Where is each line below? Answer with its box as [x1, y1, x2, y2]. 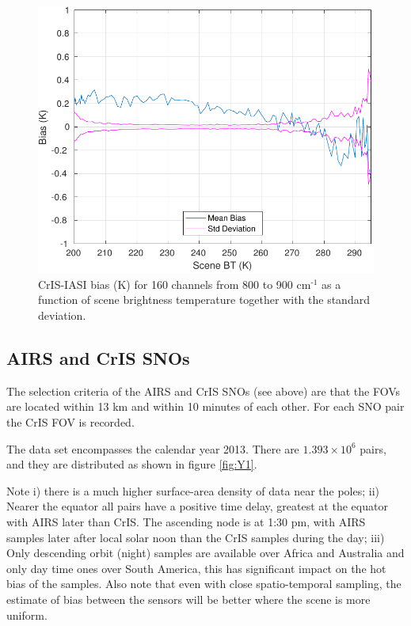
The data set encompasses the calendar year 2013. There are [6, 440, 299, 457]
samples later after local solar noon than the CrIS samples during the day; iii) [6, 529, 385, 545]
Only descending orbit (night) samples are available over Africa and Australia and [6, 544, 405, 561]
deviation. [38, 307, 86, 324]
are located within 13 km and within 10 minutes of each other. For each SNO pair [6, 398, 405, 415]
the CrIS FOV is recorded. [6, 414, 135, 430]
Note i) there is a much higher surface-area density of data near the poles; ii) [6, 482, 380, 499]
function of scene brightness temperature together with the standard [38, 291, 370, 308]
